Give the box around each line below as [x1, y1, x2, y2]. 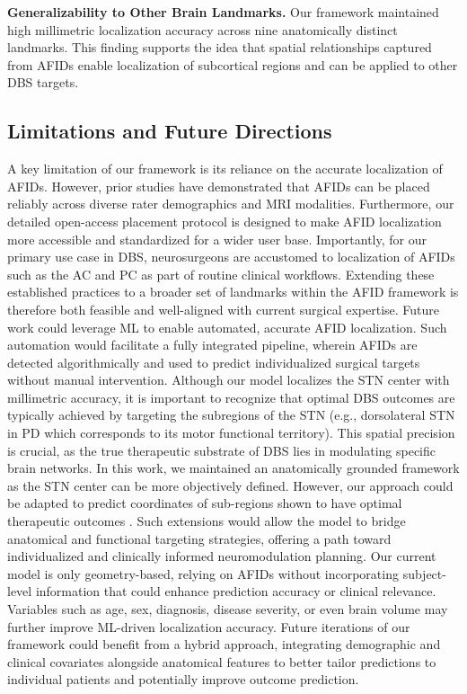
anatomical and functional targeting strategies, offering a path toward [7, 529, 392, 547]
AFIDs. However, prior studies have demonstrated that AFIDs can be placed [7, 176, 430, 195]
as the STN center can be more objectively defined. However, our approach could [7, 476, 454, 494]
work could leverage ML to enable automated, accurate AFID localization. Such [7, 317, 447, 336]
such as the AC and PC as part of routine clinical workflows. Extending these [7, 264, 435, 283]
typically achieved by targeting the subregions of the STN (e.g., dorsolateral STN [7, 405, 455, 424]
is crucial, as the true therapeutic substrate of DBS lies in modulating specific [7, 440, 436, 459]
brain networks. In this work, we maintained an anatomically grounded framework [7, 458, 460, 477]
